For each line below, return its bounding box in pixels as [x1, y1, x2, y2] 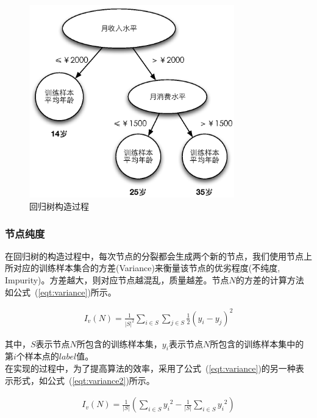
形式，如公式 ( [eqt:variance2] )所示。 [13, 374, 155, 386]
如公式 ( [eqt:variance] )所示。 [5, 285, 116, 298]
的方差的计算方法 [235, 273, 304, 286]
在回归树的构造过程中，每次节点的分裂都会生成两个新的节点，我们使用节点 [5, 249, 304, 262]
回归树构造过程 [29, 199, 89, 212]
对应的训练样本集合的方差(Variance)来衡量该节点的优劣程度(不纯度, [13, 261, 280, 274]
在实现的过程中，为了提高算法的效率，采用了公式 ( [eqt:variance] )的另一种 [5, 361, 296, 374]
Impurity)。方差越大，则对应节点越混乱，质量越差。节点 [5, 273, 229, 286]
